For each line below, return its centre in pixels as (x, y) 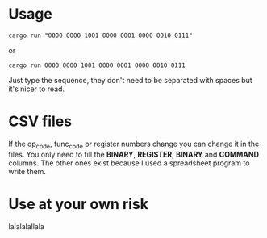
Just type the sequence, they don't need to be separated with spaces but (130, 80)
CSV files (40, 121)
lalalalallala (26, 226)
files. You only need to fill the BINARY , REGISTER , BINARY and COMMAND (134, 154)
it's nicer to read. (37, 89)
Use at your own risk (79, 204)
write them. (27, 171)
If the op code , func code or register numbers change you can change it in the (134, 144)
